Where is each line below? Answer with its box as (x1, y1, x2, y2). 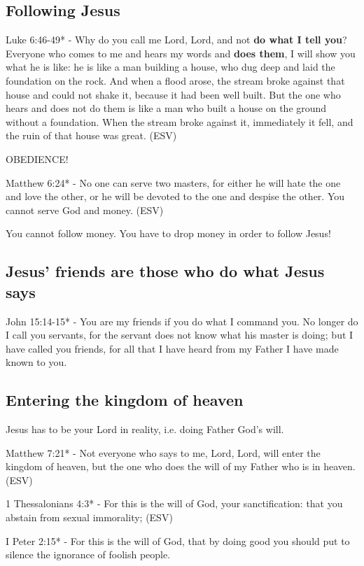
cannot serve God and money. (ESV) (6, 202, 164, 217)
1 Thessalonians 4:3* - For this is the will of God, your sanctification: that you (6, 496, 343, 511)
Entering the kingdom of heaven (6, 389, 244, 411)
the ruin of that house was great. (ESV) (6, 128, 177, 143)
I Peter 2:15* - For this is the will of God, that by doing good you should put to (6, 533, 350, 548)
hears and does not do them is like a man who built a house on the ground (6, 101, 327, 115)
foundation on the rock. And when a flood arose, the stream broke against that (6, 73, 345, 87)
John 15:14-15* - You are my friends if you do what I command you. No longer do (6, 313, 358, 328)
